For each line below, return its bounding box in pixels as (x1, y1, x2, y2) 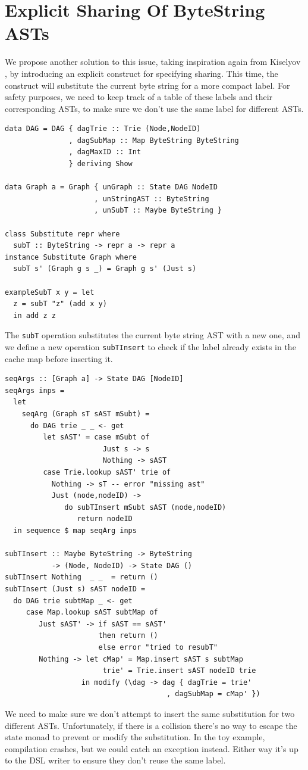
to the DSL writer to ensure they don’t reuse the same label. (5, 754, 226, 766)
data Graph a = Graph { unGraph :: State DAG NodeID (5, 183, 218, 192)
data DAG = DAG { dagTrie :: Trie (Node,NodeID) (5, 124, 201, 133)
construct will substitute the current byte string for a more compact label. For (5, 79, 290, 91)
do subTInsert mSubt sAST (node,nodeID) (64, 503, 227, 512)
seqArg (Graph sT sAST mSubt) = (21, 410, 150, 419)
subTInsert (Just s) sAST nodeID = (5, 584, 146, 593)
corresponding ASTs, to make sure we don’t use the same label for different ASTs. (5, 102, 304, 114)
